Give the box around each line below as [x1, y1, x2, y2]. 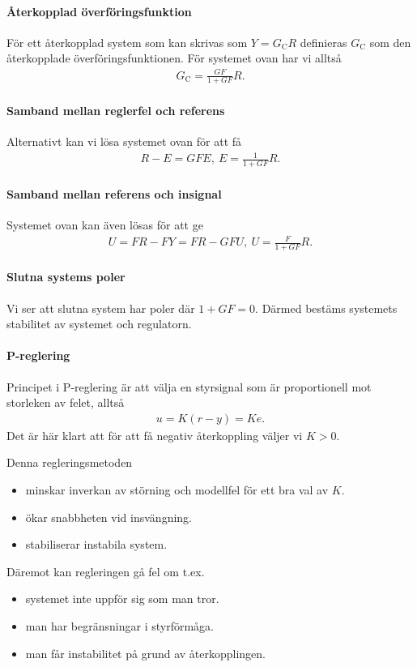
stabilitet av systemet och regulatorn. [6, 315, 192, 332]
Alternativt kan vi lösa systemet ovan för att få [6, 133, 242, 150]
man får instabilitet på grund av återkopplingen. [25, 644, 266, 661]
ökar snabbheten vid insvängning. [25, 508, 192, 525]
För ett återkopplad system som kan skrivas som [6, 33, 248, 50]
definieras [300, 33, 347, 50]
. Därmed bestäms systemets [255, 299, 398, 316]
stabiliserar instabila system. [25, 536, 168, 553]
